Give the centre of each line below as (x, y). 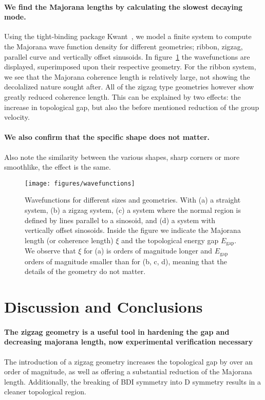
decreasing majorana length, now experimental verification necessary (129, 342)
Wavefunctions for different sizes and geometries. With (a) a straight (133, 200)
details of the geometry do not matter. (85, 271)
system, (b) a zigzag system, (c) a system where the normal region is (133, 210)
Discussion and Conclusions (103, 307)
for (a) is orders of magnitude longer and (148, 251)
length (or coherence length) (69, 240)
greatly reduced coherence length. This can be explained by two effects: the (122, 96)
